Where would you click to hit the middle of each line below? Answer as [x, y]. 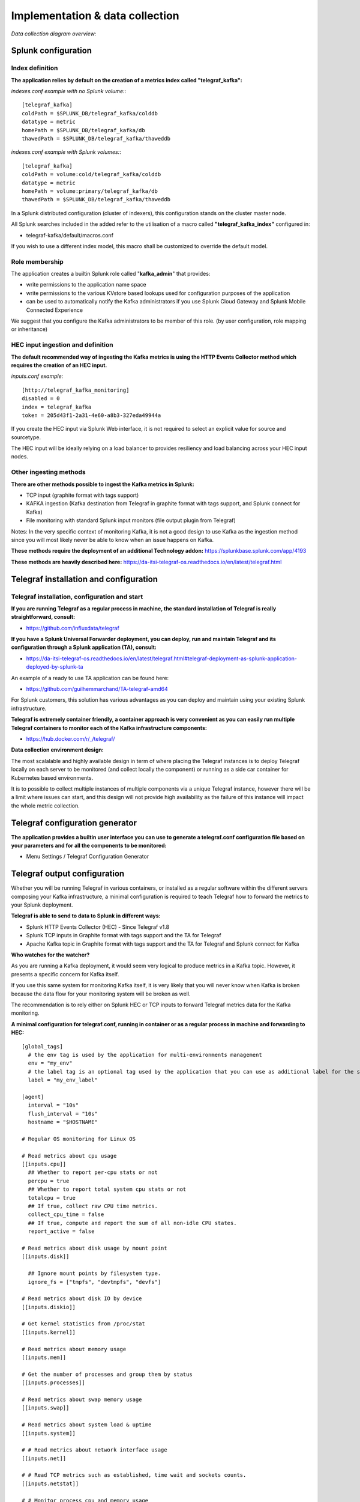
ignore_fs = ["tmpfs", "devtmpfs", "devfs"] [94, 1282]
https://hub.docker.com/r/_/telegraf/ [70, 738]
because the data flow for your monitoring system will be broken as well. [101, 994]
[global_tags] [42, 1046]
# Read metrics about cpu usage [69, 1156]
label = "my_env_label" [63, 1080]
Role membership [37, 261]
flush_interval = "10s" [63, 1114]
